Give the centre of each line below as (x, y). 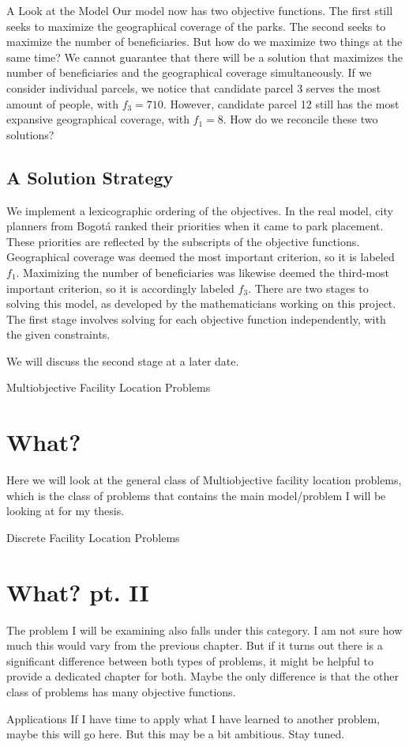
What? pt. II (78, 592)
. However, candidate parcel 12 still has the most (281, 103)
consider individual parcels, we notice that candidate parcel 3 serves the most (194, 87)
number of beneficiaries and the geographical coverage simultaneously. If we (189, 72)
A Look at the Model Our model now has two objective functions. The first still (200, 10)
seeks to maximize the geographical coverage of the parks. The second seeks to (196, 26)
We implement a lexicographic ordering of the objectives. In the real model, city (200, 210)
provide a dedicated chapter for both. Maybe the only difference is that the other (203, 676)
